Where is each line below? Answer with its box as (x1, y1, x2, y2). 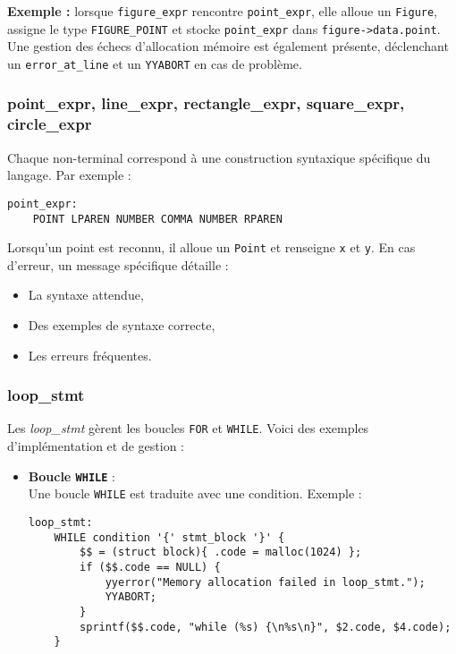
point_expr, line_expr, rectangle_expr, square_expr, (7, 92, 405, 115)
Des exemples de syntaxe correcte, (28, 316, 215, 335)
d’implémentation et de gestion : (7, 437, 185, 455)
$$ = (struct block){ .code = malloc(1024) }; (80, 546, 362, 559)
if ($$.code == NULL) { (80, 560, 221, 573)
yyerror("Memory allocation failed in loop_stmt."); (105, 575, 426, 589)
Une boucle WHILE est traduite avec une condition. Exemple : (28, 484, 362, 503)
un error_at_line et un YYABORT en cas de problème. (7, 54, 302, 72)
